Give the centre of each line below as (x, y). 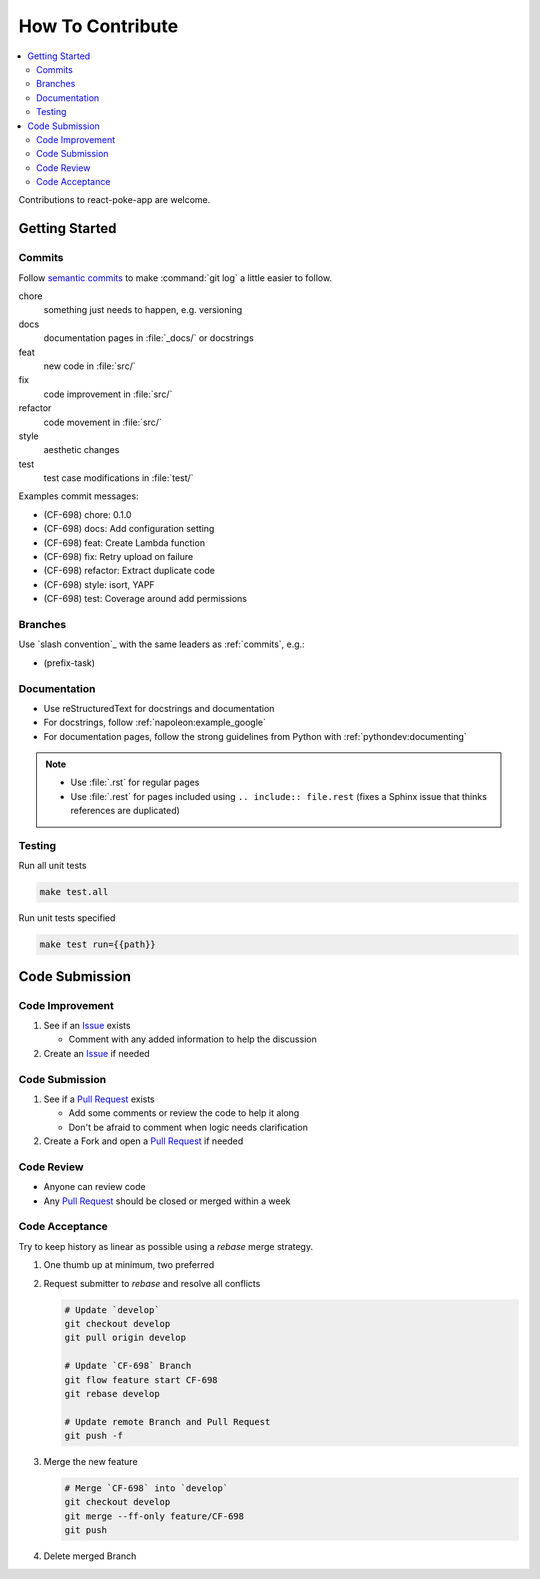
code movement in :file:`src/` (102, 422)
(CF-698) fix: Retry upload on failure (118, 557)
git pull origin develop (125, 1338)
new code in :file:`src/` (89, 366)
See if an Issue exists (87, 1026)
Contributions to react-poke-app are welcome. (114, 200)
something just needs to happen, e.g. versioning (143, 310)
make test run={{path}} (98, 944)
